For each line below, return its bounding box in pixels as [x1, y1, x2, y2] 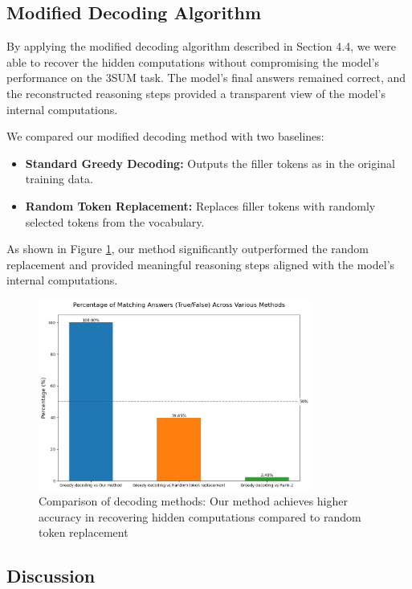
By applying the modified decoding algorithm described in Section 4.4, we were [6, 38, 396, 55]
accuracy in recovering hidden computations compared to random [39, 508, 361, 525]
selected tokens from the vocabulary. [25, 213, 205, 230]
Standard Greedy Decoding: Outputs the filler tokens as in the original [25, 154, 395, 171]
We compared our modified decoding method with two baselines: [6, 128, 324, 145]
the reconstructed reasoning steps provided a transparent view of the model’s [6, 84, 386, 101]
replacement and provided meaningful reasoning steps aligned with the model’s [6, 256, 395, 272]
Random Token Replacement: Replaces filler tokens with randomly [25, 197, 376, 214]
